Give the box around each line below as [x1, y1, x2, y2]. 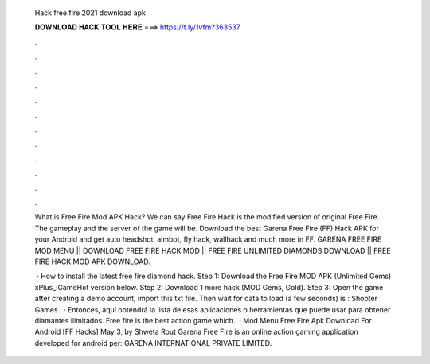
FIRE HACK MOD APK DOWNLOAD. [34, 257, 150, 266]
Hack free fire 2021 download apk [34, 8, 147, 17]
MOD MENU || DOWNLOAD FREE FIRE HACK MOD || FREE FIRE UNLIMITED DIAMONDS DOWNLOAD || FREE [34, 246, 391, 255]
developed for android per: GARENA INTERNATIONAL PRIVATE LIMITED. [34, 338, 272, 347]
